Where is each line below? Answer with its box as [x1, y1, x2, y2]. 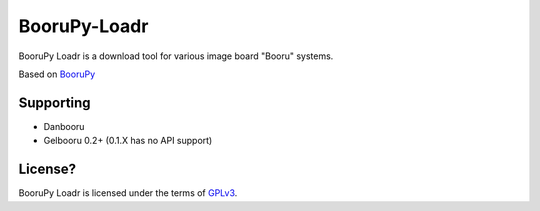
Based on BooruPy [18, 68, 95, 80]
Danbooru [43, 120, 85, 132]
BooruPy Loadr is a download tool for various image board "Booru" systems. [18, 50, 334, 62]
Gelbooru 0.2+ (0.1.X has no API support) [43, 135, 213, 147]
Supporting [18, 94, 91, 111]
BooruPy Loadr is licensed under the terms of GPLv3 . [18, 187, 238, 199]
